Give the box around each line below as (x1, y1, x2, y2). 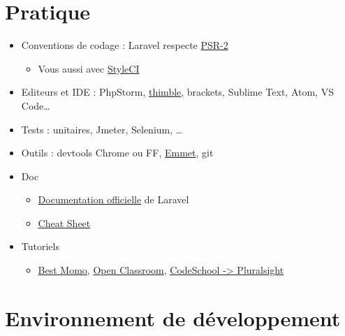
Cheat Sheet (38, 215, 91, 230)
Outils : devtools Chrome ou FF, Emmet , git (21, 145, 214, 160)
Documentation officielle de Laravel (38, 192, 189, 207)
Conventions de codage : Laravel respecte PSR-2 (21, 38, 228, 52)
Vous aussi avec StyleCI (38, 61, 140, 75)
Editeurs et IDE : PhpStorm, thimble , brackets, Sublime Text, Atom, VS (21, 85, 334, 99)
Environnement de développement (5, 303, 341, 332)
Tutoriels (21, 239, 59, 254)
